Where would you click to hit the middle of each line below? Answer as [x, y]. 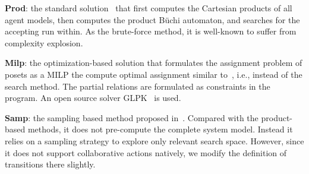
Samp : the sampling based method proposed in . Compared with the [132, 117]
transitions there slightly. [50, 164]
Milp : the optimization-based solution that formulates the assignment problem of [154, 63]
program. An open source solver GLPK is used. [93, 98]
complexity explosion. [44, 42]
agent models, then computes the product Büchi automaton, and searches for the [152, 19]
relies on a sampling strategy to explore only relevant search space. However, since [154, 140]
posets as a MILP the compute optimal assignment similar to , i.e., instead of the [154, 74]
